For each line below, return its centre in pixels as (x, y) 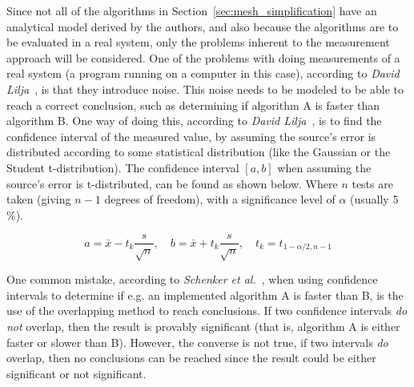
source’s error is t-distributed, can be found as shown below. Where (172, 183)
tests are (372, 183)
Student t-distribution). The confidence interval (123, 167)
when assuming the (324, 167)
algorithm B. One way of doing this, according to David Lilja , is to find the (194, 121)
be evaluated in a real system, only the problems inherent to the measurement (198, 42)
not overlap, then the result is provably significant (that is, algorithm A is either (203, 326)
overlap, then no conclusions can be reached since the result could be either (191, 358)
